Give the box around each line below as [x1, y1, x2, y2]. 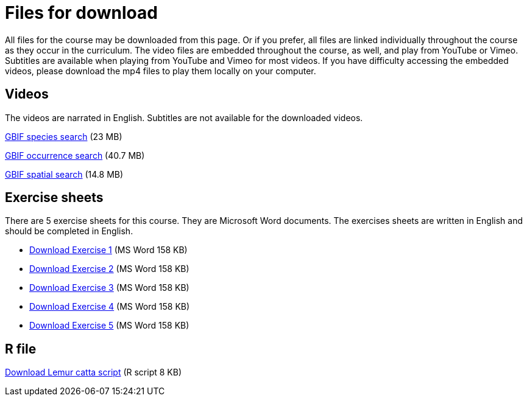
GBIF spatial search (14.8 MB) [5, 169, 124, 180]
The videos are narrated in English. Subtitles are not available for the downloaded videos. [5, 112, 363, 123]
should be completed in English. [5, 226, 133, 237]
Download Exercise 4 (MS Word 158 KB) [29, 301, 190, 312]
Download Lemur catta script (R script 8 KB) [5, 367, 182, 378]
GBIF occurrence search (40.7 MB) [5, 150, 145, 161]
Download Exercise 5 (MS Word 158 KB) [29, 320, 189, 331]
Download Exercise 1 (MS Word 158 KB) [29, 245, 188, 256]
